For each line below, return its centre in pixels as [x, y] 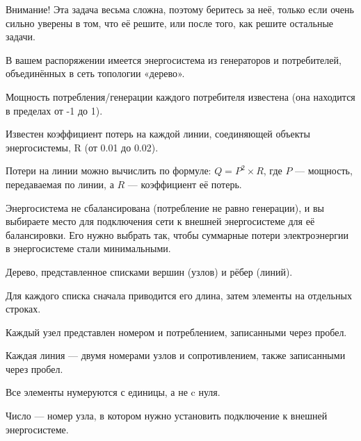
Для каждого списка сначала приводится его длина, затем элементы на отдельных [179, 295]
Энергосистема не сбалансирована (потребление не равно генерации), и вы [165, 207]
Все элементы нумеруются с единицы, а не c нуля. [113, 392]
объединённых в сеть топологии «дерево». [95, 73]
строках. [23, 309]
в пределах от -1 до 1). [54, 110]
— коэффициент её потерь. [185, 184]
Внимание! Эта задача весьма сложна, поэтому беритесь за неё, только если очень [180, 9]
